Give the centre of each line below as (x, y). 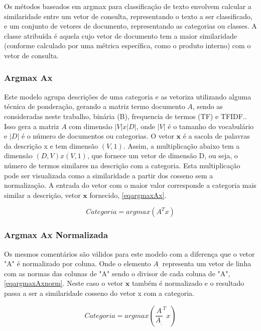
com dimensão (91, 126)
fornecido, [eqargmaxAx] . (128, 195)
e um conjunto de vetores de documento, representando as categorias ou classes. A (130, 26)
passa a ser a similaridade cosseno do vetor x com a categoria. (99, 293)
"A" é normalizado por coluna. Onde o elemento (78, 263)
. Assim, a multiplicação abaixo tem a (181, 145)
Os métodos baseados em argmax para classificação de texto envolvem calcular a (128, 6)
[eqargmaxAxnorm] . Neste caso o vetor (64, 283)
